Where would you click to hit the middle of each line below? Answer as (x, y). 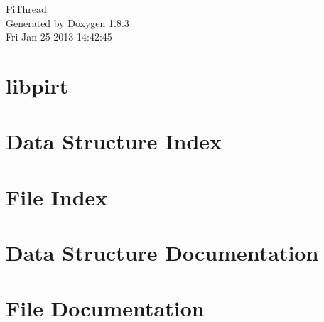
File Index (57, 197)
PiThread (26, 9)
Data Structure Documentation (162, 253)
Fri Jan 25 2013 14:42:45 (59, 37)
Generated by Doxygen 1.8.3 (67, 22)
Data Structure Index (114, 141)
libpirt (37, 85)
